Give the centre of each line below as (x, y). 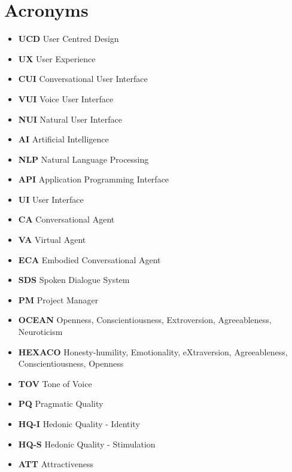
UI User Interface (51, 199)
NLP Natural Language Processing (83, 159)
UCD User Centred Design (69, 39)
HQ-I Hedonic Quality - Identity (79, 424)
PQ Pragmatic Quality (61, 404)
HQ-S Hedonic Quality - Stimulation (87, 444)
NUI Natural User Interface (70, 119)
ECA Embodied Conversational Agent (89, 259)
